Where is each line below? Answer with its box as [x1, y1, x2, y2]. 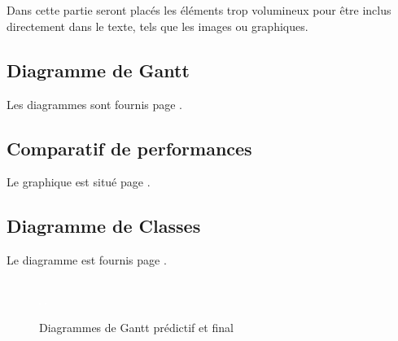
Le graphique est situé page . [7, 173, 151, 190]
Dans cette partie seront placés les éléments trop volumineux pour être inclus [7, 2, 391, 19]
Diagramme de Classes [7, 213, 201, 238]
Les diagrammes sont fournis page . [7, 95, 183, 112]
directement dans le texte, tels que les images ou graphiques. [7, 17, 308, 34]
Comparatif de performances [7, 135, 252, 160]
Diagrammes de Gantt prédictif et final [39, 318, 234, 335]
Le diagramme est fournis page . [7, 251, 167, 269]
